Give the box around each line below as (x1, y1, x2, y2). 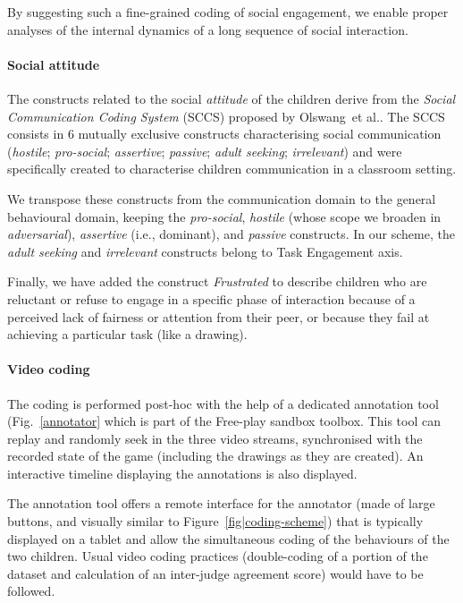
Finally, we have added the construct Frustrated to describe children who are (7, 272, 427, 291)
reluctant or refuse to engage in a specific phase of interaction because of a (7, 289, 416, 308)
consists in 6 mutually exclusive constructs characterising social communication (7, 124, 442, 143)
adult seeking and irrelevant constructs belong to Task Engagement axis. (7, 242, 403, 260)
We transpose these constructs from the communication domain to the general (7, 189, 436, 208)
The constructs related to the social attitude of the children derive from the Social (7, 89, 456, 107)
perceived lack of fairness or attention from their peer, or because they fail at (7, 307, 430, 326)
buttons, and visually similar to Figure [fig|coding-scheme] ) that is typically (7, 512, 424, 531)
